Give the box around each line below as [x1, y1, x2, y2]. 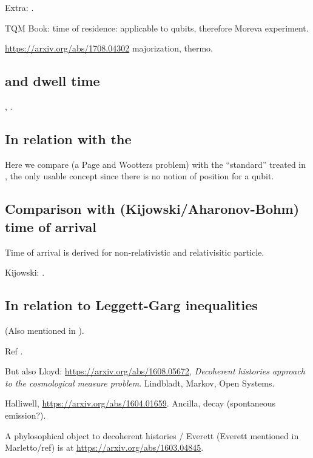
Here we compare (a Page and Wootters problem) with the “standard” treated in [5, 158, 306, 170]
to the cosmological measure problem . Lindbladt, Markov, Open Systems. [5, 376, 275, 389]
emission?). [5, 408, 46, 421]
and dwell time [5, 71, 100, 90]
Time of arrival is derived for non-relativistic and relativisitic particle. [5, 245, 264, 258]
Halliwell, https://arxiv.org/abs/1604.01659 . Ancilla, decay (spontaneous [5, 397, 276, 410]
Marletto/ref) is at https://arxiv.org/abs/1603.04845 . [5, 441, 204, 454]
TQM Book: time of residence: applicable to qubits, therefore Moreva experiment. [5, 21, 309, 34]
